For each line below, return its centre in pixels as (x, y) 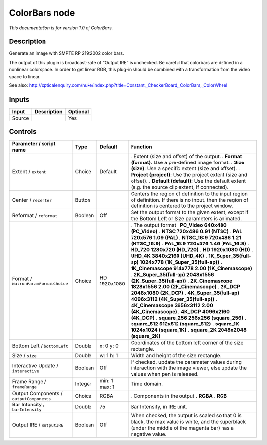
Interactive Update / (35, 365)
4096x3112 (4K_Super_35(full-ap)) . (174, 299)
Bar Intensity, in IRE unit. (159, 406)
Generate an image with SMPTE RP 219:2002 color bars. (67, 53)
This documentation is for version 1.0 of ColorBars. (61, 28)
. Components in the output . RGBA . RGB (179, 396)
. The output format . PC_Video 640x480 (179, 225)
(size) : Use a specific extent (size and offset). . (185, 169)
